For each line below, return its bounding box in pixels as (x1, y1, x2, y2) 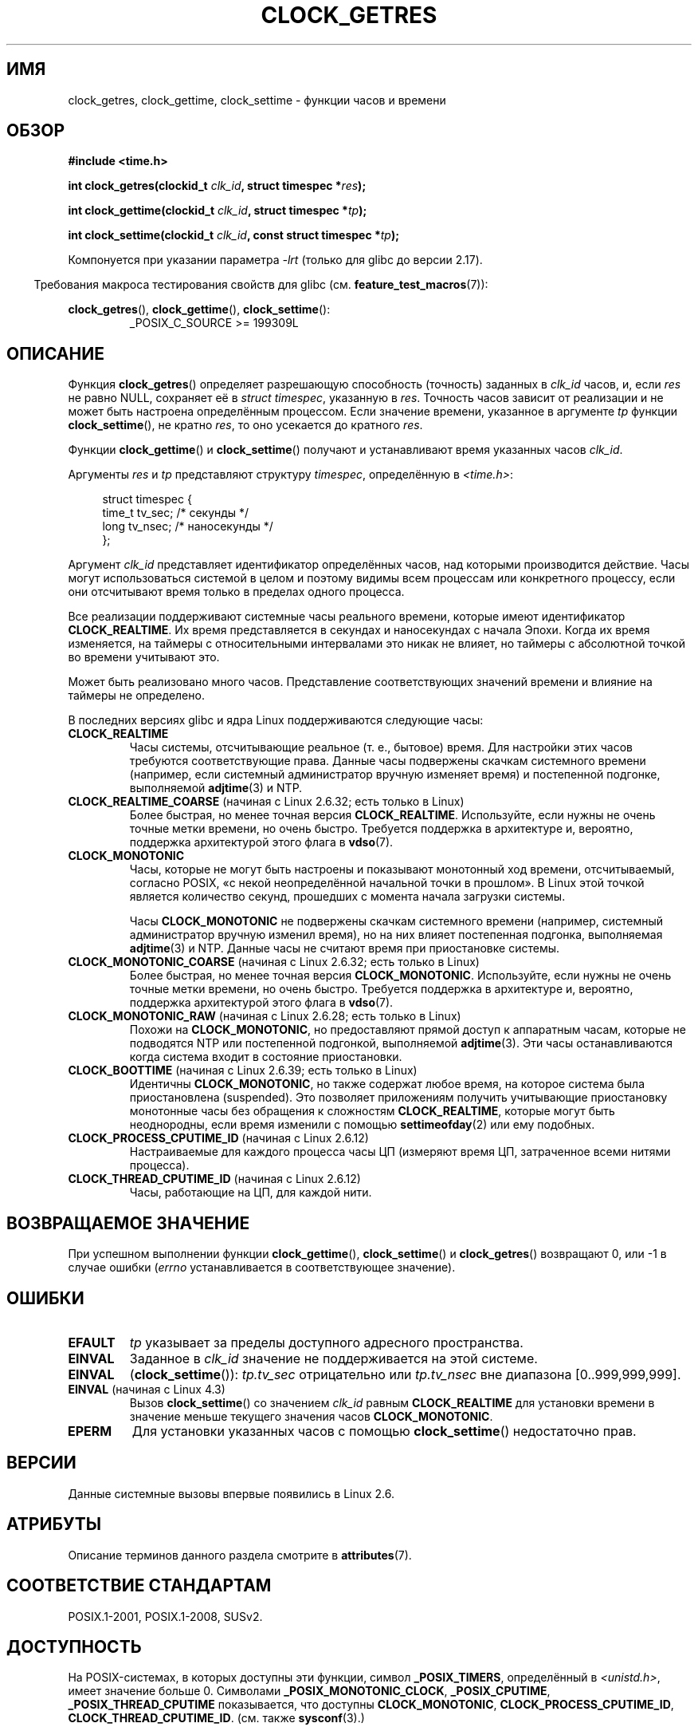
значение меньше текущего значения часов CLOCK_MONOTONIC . (129, 1409, 493, 1423)
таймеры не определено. (68, 688, 205, 703)
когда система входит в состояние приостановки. (129, 1050, 402, 1064)
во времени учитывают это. (68, 650, 220, 664)
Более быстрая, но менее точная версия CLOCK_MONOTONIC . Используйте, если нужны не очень (129, 968, 672, 983)
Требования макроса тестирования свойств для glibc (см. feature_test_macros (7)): (33, 278, 488, 292)
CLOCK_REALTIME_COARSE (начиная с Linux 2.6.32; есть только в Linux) (68, 795, 465, 809)
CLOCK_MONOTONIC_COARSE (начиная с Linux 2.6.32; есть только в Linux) (68, 955, 480, 969)
